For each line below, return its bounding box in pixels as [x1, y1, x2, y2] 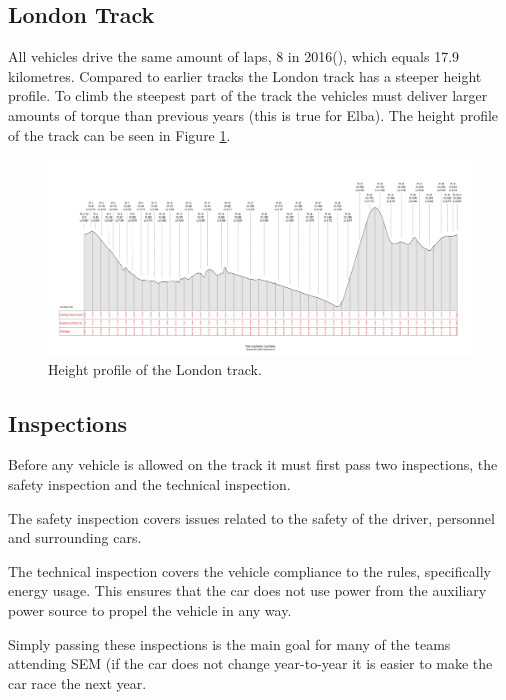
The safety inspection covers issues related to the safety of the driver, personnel [8, 507, 495, 528]
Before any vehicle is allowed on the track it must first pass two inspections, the [8, 454, 498, 475]
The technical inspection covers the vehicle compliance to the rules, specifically [8, 560, 491, 581]
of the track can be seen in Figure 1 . [8, 124, 231, 145]
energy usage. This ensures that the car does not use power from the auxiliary [8, 580, 487, 601]
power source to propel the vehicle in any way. [8, 599, 292, 620]
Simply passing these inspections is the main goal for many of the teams [8, 633, 451, 654]
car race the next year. [8, 672, 147, 693]
